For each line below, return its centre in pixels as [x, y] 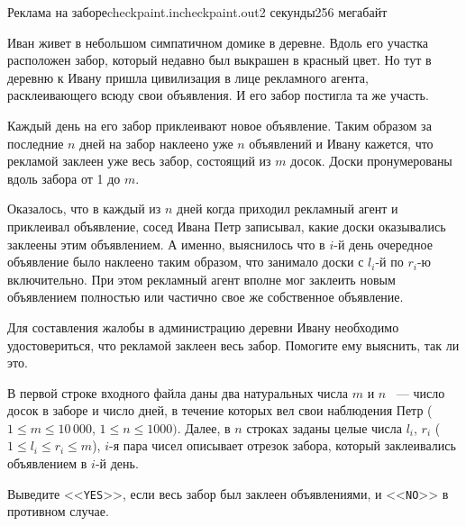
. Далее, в [204, 427]
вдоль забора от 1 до [64, 178]
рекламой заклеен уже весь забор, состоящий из [139, 161]
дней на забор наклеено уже [156, 143]
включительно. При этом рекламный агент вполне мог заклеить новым [201, 279]
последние [36, 143]
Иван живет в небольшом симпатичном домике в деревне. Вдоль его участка [218, 42]
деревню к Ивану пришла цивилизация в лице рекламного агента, [188, 77]
